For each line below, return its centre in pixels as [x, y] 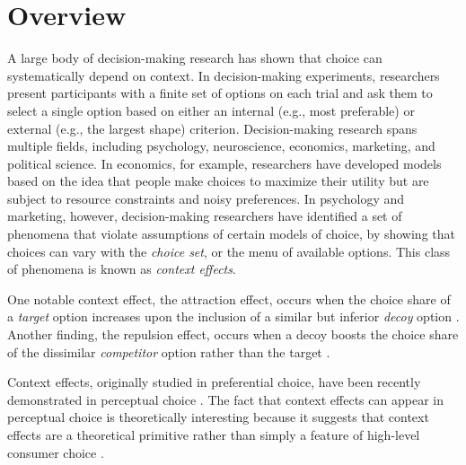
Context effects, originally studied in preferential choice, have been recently [214, 382]
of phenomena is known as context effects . [122, 269]
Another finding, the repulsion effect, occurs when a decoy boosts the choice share [233, 334]
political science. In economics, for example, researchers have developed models [224, 163]
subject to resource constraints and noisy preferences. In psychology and [206, 198]
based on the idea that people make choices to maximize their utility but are [218, 181]
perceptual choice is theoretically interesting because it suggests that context [218, 417]
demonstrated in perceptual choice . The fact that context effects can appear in [225, 399]
